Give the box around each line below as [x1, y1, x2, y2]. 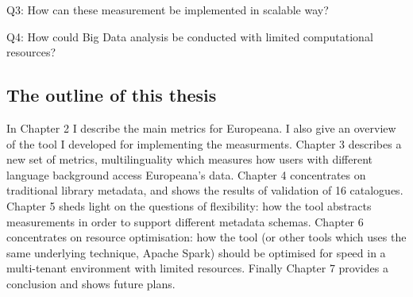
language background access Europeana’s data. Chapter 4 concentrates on [6, 166, 366, 183]
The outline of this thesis [6, 83, 217, 107]
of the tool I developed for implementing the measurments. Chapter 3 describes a [6, 135, 402, 152]
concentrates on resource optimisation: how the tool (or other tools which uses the [6, 229, 407, 245]
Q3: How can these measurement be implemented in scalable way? [6, 2, 329, 17]
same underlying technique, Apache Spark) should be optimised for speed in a [6, 244, 386, 260]
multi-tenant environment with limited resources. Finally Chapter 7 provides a [6, 260, 388, 276]
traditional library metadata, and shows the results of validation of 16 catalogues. [6, 182, 403, 199]
